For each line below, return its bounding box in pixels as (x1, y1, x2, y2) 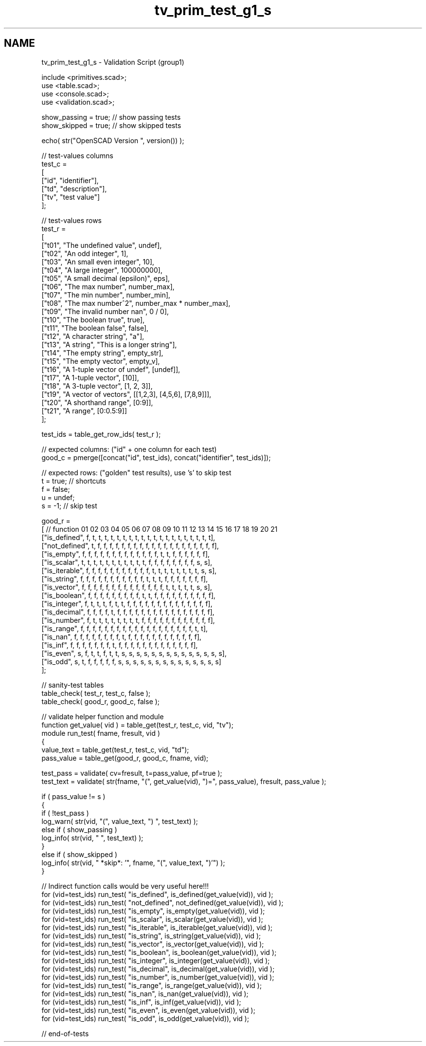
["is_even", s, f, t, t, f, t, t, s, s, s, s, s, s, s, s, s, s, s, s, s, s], (41, 649, 227, 657)
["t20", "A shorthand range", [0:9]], (41, 398, 153, 407)
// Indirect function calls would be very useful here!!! (41, 881, 209, 890)
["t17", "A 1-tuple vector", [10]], (41, 373, 139, 382)
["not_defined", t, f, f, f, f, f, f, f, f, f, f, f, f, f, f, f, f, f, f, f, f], (41, 541, 219, 550)
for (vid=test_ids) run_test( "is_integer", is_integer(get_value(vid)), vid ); (41, 956, 270, 965)
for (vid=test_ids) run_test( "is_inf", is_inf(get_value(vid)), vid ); (41, 997, 241, 1006)
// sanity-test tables (41, 680, 104, 689)
